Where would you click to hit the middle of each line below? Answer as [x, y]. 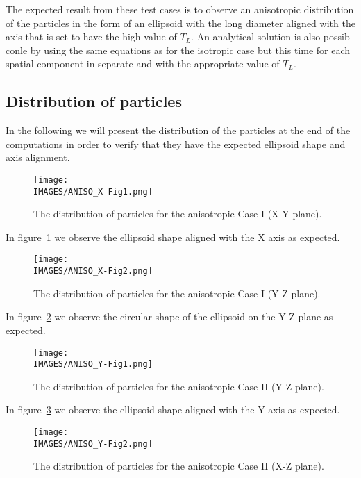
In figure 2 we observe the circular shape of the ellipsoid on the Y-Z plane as [169, 316]
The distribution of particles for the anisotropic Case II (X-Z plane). [179, 466]
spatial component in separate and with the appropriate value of [143, 64]
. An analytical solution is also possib [270, 36]
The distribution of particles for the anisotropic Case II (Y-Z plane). [179, 386]
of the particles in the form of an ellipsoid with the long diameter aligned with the [180, 23]
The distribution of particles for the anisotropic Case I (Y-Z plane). [177, 293]
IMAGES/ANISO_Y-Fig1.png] [93, 364]
